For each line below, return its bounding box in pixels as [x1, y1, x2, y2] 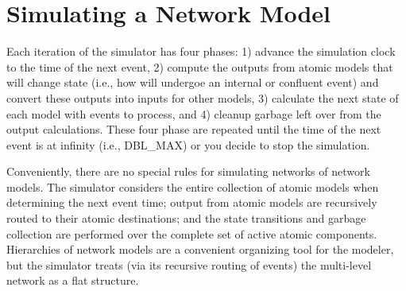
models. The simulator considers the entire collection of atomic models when [6, 178, 379, 195]
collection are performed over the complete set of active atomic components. [6, 225, 377, 242]
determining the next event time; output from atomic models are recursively [6, 194, 377, 211]
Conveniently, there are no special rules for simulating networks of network [6, 163, 370, 180]
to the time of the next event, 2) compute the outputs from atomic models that [6, 58, 393, 75]
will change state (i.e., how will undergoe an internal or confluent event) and [6, 74, 379, 91]
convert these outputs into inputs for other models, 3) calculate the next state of [6, 89, 399, 106]
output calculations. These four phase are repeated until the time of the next [6, 121, 381, 138]
